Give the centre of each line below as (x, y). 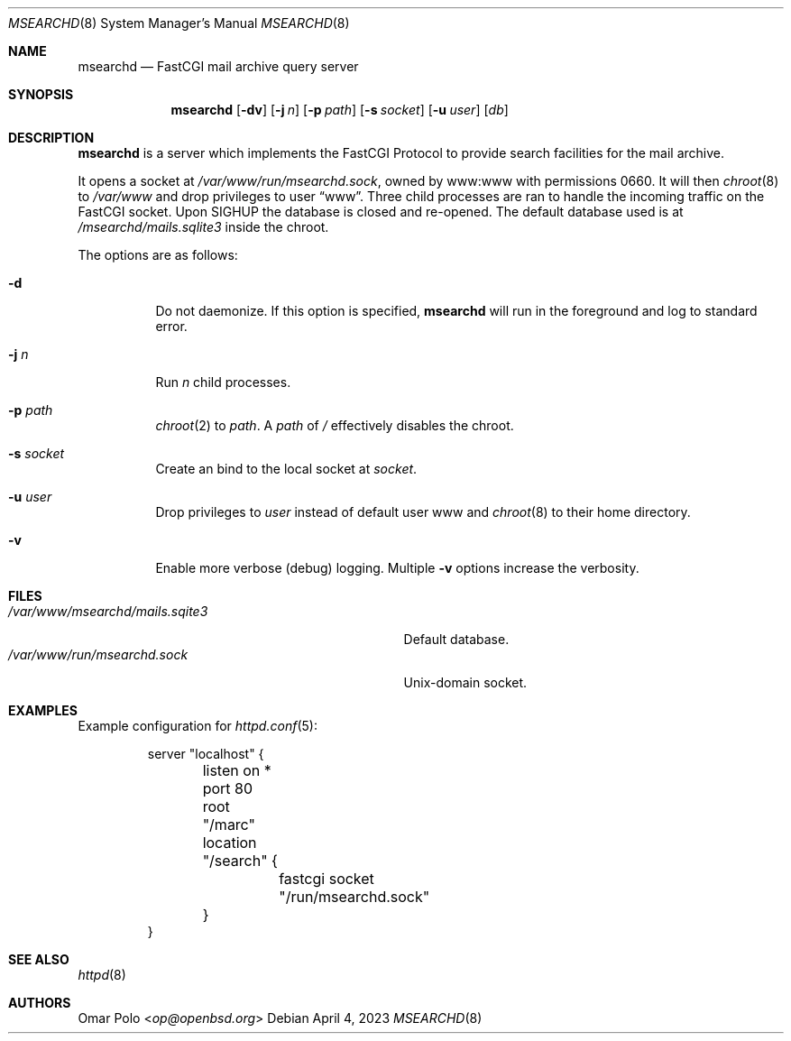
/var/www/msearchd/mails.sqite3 (108, 611)
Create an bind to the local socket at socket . (286, 469)
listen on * (237, 770)
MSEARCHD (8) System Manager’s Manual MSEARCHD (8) (179, 23)
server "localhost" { (206, 754)
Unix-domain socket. (465, 682)
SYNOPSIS (41, 94)
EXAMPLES (43, 710)
